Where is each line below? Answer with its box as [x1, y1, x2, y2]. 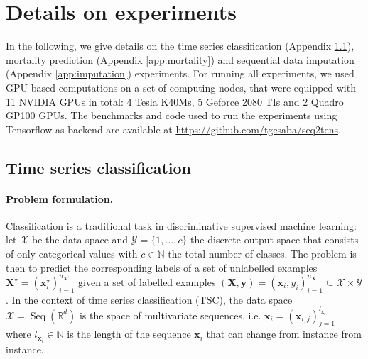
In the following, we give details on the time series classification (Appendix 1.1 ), [6, 38, 355, 53]
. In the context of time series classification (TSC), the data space [6, 292, 293, 306]
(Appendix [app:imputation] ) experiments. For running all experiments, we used [6, 66, 355, 81]
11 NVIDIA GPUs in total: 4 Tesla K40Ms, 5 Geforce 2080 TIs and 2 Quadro [6, 94, 344, 109]
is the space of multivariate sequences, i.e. [79, 307, 261, 322]
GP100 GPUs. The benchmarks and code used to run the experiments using [6, 108, 337, 123]
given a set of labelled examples [78, 274, 216, 289]
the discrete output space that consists [190, 232, 359, 247]
